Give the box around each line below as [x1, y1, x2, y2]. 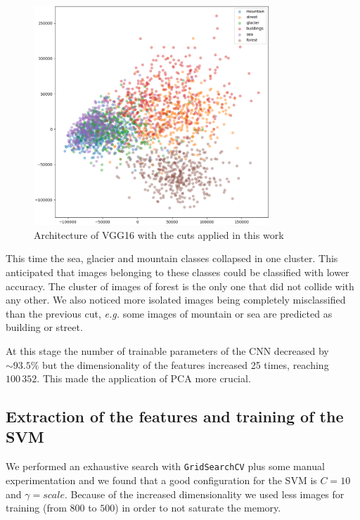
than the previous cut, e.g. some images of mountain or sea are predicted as [6, 306, 333, 320]
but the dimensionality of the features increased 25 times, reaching [42, 357, 329, 372]
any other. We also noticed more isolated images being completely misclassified [6, 292, 346, 307]
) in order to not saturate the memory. [115, 500, 281, 515]
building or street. [6, 320, 83, 334]
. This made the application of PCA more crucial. [37, 371, 251, 386]
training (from [6, 500, 67, 515]
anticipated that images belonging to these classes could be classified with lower [6, 264, 349, 279]
